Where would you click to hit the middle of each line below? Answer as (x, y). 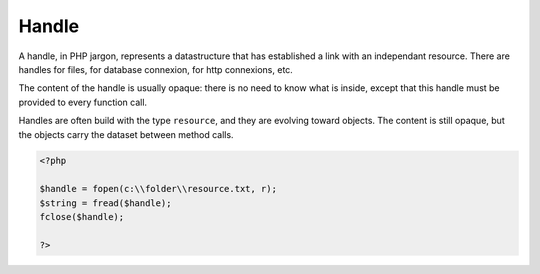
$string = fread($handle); (105, 203)
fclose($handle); (82, 217)
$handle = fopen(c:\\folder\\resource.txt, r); (158, 189)
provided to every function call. (83, 102)
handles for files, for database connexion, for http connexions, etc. (156, 69)
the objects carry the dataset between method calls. (126, 134)
